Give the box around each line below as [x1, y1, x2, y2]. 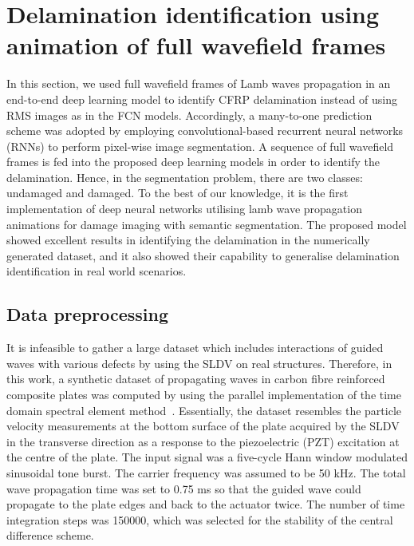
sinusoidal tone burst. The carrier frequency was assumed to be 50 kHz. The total [6, 464, 406, 481]
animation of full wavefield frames [6, 29, 386, 61]
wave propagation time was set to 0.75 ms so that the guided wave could [6, 480, 361, 497]
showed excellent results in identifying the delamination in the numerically [6, 231, 370, 248]
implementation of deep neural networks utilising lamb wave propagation [6, 200, 362, 217]
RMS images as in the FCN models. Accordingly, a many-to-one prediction [6, 106, 373, 123]
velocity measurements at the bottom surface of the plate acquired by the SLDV [6, 417, 400, 434]
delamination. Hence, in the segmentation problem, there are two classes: [6, 168, 363, 185]
